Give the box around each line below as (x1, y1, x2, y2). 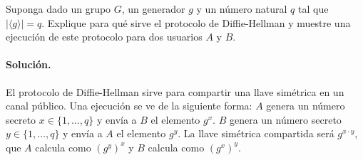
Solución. (6, 57, 51, 72)
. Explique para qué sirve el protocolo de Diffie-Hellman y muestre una (41, 15, 351, 30)
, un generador (121, 1, 185, 16)
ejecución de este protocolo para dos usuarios (6, 29, 203, 44)
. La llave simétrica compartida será (178, 126, 334, 141)
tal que (298, 1, 329, 16)
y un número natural (196, 1, 287, 16)
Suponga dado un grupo (6, 1, 111, 16)
